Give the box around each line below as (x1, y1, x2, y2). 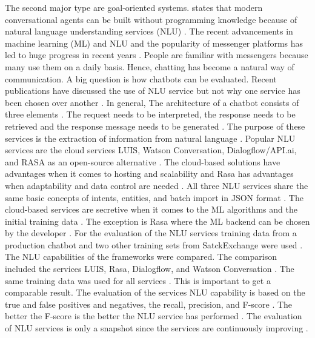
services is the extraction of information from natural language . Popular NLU (5, 131, 296, 144)
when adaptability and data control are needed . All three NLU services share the (5, 179, 308, 191)
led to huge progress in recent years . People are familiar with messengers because (5, 48, 308, 61)
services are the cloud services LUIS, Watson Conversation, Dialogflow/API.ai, (5, 144, 297, 156)
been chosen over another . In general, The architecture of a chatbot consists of (5, 96, 299, 108)
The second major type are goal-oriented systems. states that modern (5, 1, 263, 13)
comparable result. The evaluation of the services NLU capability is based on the (5, 286, 305, 299)
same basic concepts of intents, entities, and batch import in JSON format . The (5, 191, 303, 204)
